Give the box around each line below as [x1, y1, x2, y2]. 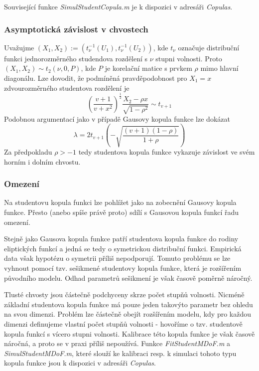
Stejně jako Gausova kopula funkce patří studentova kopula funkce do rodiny [4, 233, 239, 244]
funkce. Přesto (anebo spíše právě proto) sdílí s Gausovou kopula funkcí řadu [4, 207, 239, 217]
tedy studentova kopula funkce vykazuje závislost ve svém [78, 147, 255, 157]
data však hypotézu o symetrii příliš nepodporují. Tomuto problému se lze [4, 253, 231, 263]
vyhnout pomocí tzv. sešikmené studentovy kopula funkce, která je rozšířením [4, 263, 242, 273]
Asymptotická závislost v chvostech [4, 22, 148, 35]
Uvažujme [4, 42, 34, 52]
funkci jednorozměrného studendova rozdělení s [4, 53, 148, 63]
